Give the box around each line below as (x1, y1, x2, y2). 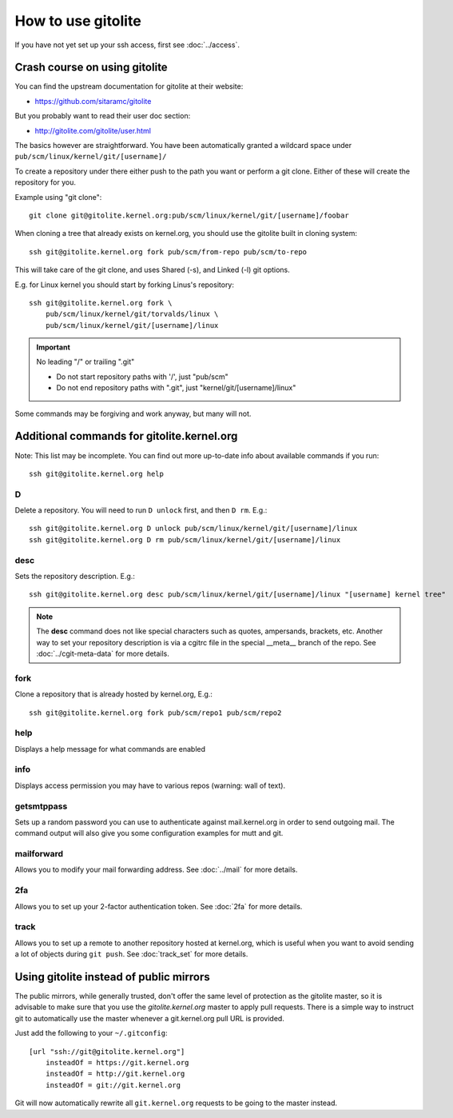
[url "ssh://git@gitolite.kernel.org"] (29, 1047, 185, 1056)
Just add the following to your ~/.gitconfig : (14, 1028, 168, 1038)
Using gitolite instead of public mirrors (14, 970, 211, 984)
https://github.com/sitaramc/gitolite (34, 96, 152, 106)
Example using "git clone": (14, 192, 102, 202)
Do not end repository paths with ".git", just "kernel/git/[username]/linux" (56, 383, 296, 393)
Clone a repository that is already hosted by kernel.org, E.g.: (14, 689, 213, 699)
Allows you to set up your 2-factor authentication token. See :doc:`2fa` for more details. (14, 901, 303, 911)
